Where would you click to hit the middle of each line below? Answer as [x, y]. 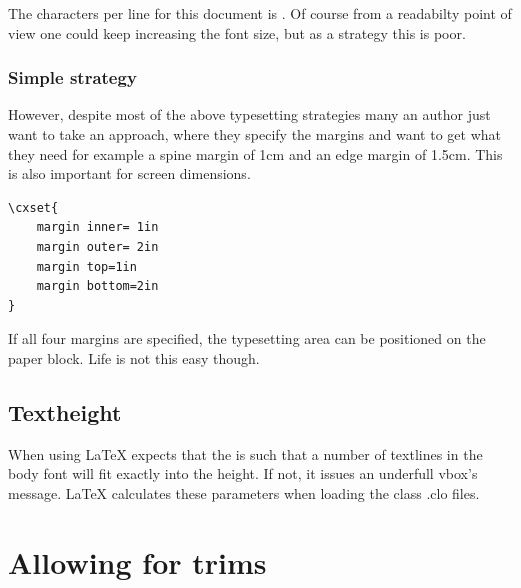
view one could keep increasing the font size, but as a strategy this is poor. [237, 32]
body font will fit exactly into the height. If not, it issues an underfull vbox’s [243, 473]
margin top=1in [86, 266]
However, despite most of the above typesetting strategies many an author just [249, 114]
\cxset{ [33, 207]
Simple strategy [72, 77]
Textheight [65, 411]
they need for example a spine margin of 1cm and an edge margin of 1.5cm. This [255, 153]
